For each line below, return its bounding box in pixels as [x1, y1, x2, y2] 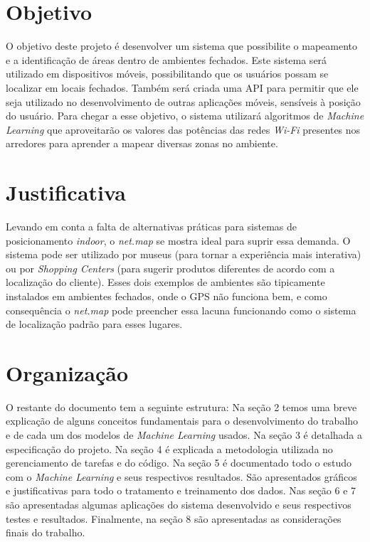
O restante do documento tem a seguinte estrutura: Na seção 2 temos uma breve [6, 399, 357, 414]
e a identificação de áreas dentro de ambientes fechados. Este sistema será [6, 52, 327, 67]
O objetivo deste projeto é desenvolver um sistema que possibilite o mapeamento [6, 38, 357, 53]
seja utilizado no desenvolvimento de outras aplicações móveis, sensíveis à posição [6, 94, 361, 109]
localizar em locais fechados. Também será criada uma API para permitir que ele [6, 80, 359, 95]
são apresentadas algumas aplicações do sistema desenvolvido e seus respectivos [6, 497, 351, 512]
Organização [6, 358, 129, 387]
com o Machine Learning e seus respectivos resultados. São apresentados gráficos [6, 469, 357, 484]
